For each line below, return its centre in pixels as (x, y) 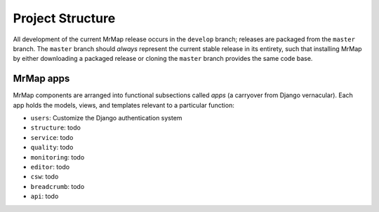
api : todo (45, 197)
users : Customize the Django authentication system (106, 118)
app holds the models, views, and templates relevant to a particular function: (124, 105)
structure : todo (55, 128)
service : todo (52, 137)
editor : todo (50, 167)
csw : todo (45, 177)
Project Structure (64, 18)
